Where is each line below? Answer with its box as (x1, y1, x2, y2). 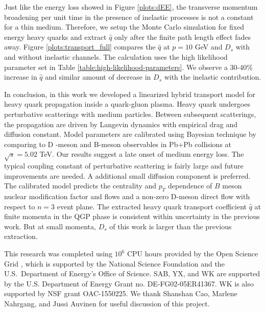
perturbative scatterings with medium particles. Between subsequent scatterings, (4, 108, 256, 119)
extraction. (4, 231, 38, 242)
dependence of (167, 180, 212, 191)
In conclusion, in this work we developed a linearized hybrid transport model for (4, 88, 256, 99)
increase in (4, 71, 37, 82)
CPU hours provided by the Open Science (127, 248, 258, 259)
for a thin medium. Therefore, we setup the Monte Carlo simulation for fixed (4, 21, 245, 32)
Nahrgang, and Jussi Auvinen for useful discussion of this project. (4, 298, 210, 308)
